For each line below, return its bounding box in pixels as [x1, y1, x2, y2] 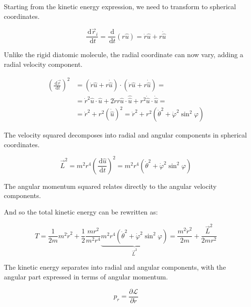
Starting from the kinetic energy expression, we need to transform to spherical [4, 1, 236, 11]
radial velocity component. [4, 59, 83, 69]
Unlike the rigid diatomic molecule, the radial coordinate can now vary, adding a [4, 49, 244, 60]
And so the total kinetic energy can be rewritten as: [4, 207, 158, 217]
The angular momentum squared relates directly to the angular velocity [4, 181, 217, 191]
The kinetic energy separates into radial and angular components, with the [4, 262, 226, 272]
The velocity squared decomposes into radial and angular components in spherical [4, 130, 247, 140]
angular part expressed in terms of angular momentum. [4, 272, 168, 281]
